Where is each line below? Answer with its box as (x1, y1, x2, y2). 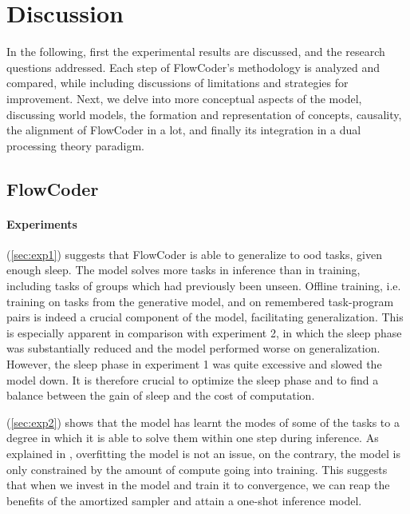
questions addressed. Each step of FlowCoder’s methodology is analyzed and (6, 58, 380, 75)
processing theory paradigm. (6, 137, 144, 153)
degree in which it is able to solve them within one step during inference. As (6, 429, 379, 446)
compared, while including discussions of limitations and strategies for (6, 74, 349, 91)
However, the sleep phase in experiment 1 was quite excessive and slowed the (6, 356, 382, 373)
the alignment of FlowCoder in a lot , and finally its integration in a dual (6, 122, 361, 138)
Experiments (6, 215, 77, 232)
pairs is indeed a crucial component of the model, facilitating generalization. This (6, 309, 404, 325)
